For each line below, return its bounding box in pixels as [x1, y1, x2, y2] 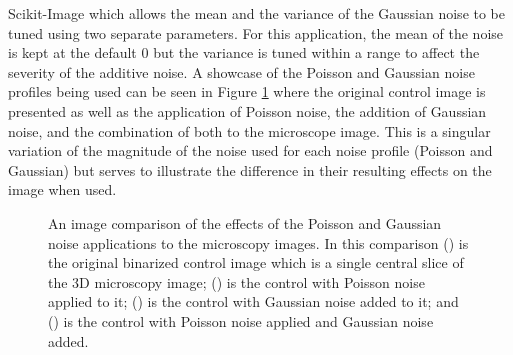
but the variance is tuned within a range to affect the [153, 42, 480, 63]
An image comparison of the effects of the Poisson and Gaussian [48, 212, 442, 233]
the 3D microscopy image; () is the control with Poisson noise [48, 271, 425, 292]
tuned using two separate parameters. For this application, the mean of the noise [8, 22, 504, 43]
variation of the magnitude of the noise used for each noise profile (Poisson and [8, 140, 493, 161]
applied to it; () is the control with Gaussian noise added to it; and [48, 291, 459, 312]
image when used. [8, 179, 117, 200]
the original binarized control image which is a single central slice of [48, 252, 464, 273]
